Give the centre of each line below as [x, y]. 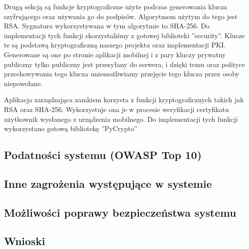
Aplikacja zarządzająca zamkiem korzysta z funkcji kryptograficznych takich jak [124, 100]
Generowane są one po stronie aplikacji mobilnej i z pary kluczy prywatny [115, 54]
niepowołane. [23, 83]
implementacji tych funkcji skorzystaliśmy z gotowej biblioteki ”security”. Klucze [124, 35]
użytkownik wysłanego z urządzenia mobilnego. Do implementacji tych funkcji [121, 119]
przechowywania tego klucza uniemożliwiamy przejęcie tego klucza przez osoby [122, 74]
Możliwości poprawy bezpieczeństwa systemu [120, 212]
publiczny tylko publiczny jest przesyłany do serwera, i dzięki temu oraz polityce [124, 64]
